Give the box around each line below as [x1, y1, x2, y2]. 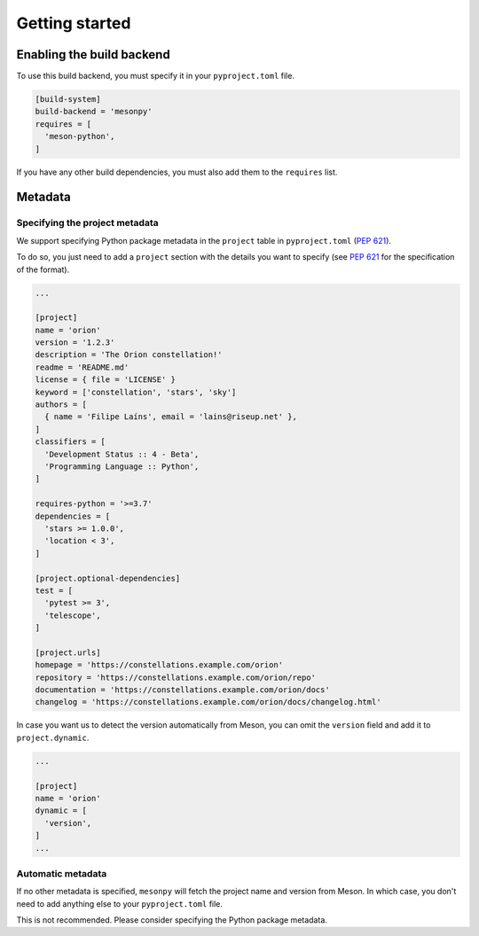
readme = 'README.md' [35, 362, 130, 372]
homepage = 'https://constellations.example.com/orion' [35, 660, 284, 670]
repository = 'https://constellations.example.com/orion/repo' [35, 672, 317, 682]
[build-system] [35, 94, 101, 105]
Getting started [16, 13, 131, 33]
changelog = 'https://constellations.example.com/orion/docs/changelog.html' [35, 697, 381, 707]
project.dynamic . [16, 732, 90, 743]
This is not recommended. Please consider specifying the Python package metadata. [16, 915, 328, 925]
